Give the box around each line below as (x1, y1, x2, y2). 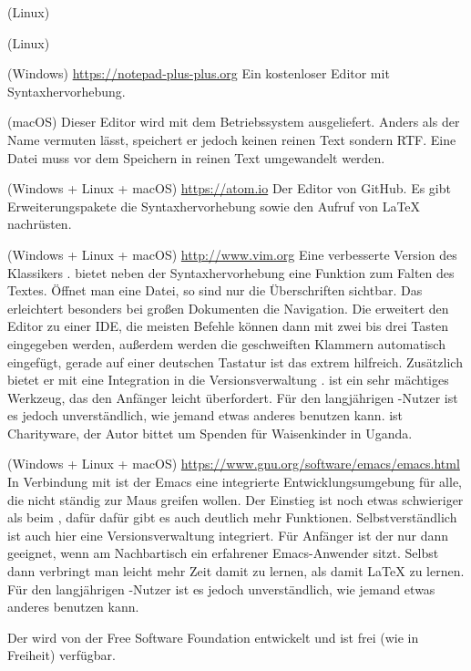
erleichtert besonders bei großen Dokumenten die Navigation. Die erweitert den (7, 298, 449, 317)
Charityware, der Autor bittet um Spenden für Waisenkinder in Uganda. (7, 423, 413, 442)
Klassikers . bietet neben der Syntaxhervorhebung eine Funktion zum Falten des (7, 263, 455, 282)
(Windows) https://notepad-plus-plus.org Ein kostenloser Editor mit (7, 64, 390, 83)
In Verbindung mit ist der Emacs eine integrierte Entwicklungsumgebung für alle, (7, 472, 463, 491)
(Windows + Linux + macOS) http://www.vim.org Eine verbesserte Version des (7, 244, 457, 263)
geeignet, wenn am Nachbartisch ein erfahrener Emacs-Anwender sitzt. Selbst (7, 543, 439, 563)
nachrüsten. (7, 214, 72, 233)
